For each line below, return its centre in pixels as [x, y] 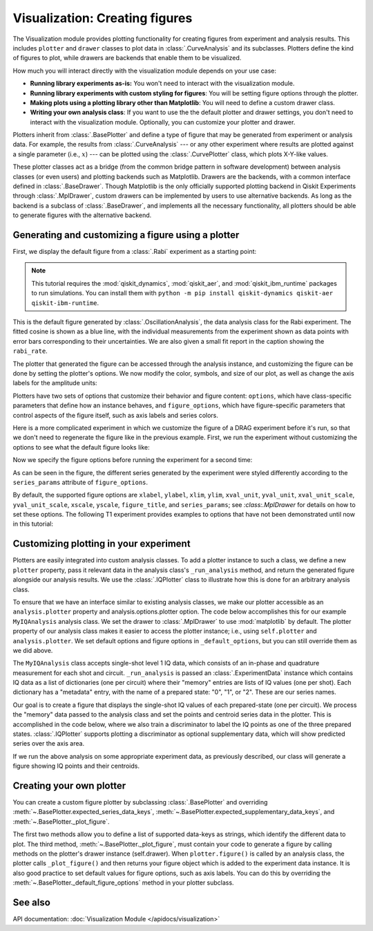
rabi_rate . [30, 351]
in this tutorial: [33, 524]
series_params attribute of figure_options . [80, 482]
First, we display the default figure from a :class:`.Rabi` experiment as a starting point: [135, 252]
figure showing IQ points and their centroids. [76, 766]
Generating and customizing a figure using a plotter [126, 235]
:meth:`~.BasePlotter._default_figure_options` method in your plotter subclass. [123, 883]
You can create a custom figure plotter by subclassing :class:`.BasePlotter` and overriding [140, 802]
